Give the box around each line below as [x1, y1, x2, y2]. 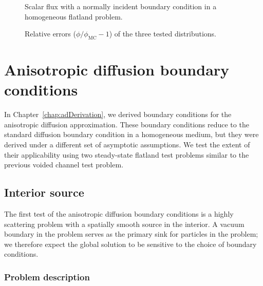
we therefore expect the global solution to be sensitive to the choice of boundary [4, 238, 257, 249]
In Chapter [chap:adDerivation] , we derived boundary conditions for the [4, 109, 232, 120]
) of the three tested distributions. [109, 28, 217, 39]
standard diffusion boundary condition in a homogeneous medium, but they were [4, 129, 259, 140]
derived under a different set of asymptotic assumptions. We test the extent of [4, 139, 250, 150]
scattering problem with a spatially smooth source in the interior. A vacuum [4, 218, 245, 229]
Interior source [4, 184, 84, 200]
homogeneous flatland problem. [25, 11, 123, 22]
